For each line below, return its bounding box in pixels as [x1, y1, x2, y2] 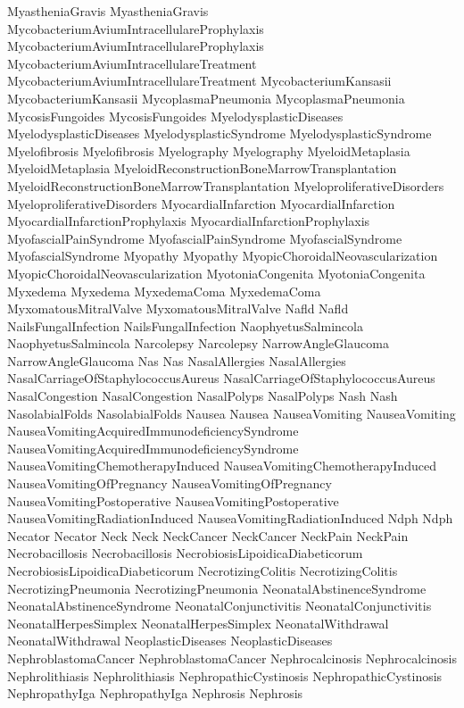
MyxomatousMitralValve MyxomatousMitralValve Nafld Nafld [7, 299, 349, 318]
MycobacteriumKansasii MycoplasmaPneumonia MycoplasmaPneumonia [7, 88, 405, 107]
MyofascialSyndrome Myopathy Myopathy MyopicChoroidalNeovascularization [7, 246, 438, 265]
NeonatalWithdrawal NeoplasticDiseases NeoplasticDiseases [7, 631, 333, 650]
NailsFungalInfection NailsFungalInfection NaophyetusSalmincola [7, 316, 363, 335]
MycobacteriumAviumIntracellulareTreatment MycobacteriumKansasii [7, 71, 392, 90]
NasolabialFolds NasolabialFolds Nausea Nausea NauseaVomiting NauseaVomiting [7, 404, 456, 422]
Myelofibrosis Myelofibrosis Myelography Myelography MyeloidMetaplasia [7, 141, 410, 160]
